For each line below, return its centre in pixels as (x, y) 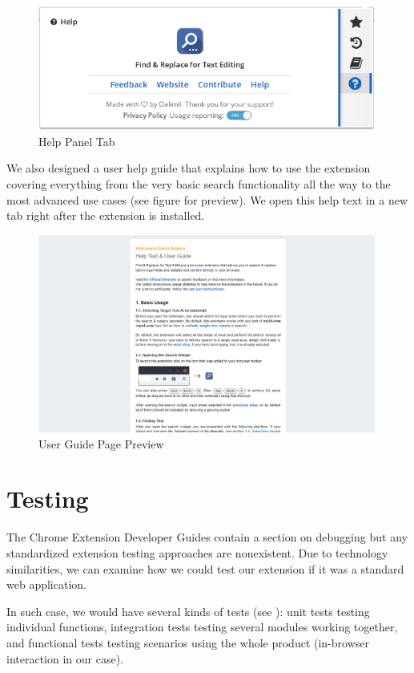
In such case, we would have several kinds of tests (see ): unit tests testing (188, 611)
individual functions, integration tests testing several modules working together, (202, 627)
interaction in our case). (65, 658)
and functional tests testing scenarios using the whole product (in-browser (188, 642)
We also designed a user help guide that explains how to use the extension (189, 168)
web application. (46, 584)
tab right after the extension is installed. (106, 215)
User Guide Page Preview (101, 443)
